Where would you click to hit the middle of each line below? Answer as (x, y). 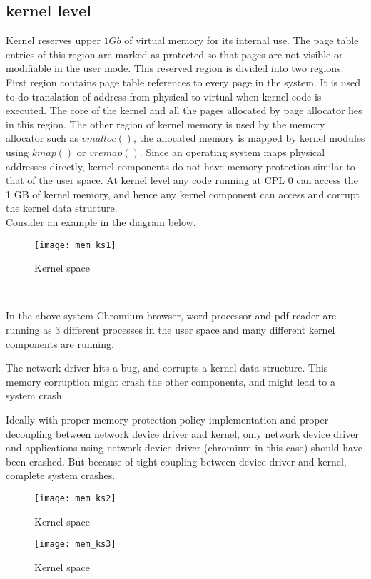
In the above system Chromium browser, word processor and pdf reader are (171, 316)
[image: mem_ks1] (75, 245)
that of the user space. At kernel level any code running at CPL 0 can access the (182, 180)
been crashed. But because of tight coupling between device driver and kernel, (176, 461)
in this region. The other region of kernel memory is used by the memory (166, 124)
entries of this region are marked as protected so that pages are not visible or (174, 54)
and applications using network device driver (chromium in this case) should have (184, 447)
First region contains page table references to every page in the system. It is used (183, 82)
